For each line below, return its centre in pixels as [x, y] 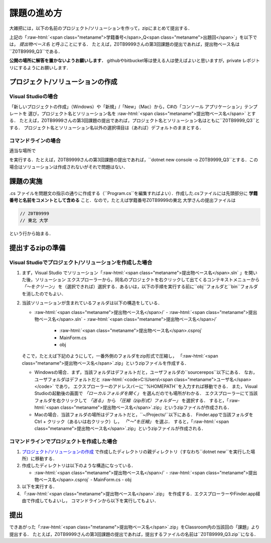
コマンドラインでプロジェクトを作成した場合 [63, 442]
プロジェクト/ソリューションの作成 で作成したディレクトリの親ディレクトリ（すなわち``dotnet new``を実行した [136, 452]
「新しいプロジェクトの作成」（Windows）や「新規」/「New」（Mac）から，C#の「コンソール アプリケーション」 [127, 106]
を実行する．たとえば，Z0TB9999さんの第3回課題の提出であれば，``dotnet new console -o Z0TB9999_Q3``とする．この [134, 160]
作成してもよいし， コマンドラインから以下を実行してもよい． [95, 501]
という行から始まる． [31, 234]
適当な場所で [23, 150]
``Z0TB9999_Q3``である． [36, 51]
